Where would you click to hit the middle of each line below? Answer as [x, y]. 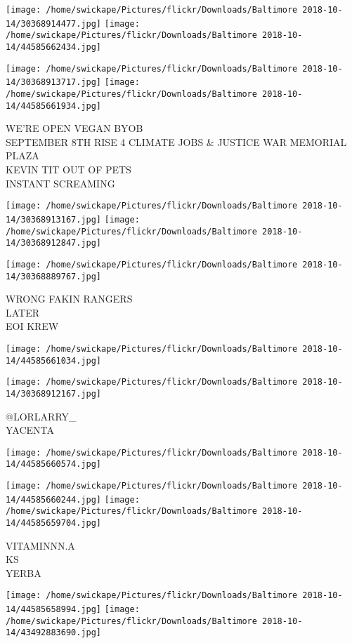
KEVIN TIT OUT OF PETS [69, 170]
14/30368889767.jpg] [54, 276]
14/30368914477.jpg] [54, 24]
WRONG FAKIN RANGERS [69, 299]
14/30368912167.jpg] [54, 393]
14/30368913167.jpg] [54, 219]
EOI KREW [32, 326]
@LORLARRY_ [41, 416]
